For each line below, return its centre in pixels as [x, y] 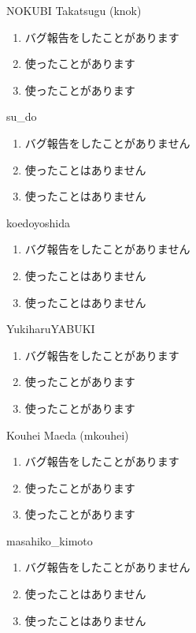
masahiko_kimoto [50, 540]
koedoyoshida [38, 222]
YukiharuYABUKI [51, 329]
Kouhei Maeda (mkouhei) [68, 434]
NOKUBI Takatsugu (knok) [74, 10]
